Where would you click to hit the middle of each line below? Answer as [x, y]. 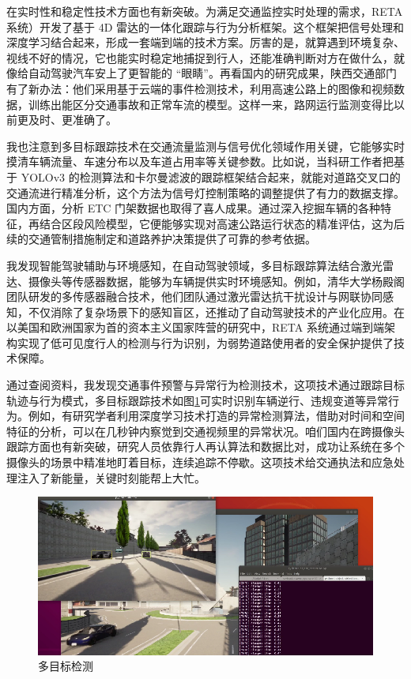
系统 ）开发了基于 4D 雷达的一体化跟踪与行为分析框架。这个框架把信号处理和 [205, 26]
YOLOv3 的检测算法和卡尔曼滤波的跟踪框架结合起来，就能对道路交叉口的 [211, 176]
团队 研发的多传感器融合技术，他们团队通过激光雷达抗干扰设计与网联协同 [194, 296]
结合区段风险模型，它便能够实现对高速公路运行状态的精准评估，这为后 [222, 223]
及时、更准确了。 [72, 120]
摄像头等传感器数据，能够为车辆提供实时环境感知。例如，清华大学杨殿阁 [216, 281]
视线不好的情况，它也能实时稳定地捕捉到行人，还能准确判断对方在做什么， [200, 57]
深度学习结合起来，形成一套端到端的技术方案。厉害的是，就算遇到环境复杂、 [205, 42]
